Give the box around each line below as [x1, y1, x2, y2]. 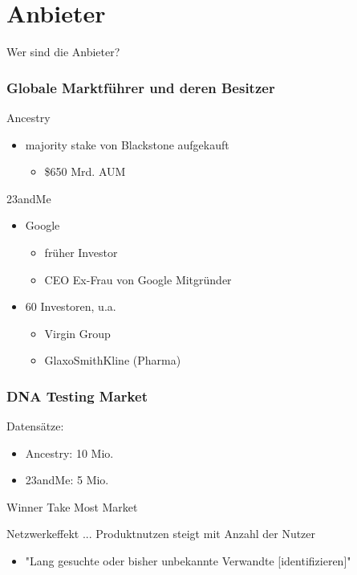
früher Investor [44, 243, 118, 260]
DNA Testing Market [6, 385, 148, 406]
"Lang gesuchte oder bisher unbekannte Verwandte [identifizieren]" [25, 553, 351, 569]
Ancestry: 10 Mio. [25, 444, 114, 461]
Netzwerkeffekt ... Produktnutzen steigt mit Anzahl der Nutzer [6, 525, 316, 542]
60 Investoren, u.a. [25, 298, 116, 315]
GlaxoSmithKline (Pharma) [44, 352, 181, 369]
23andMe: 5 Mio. [25, 471, 109, 488]
